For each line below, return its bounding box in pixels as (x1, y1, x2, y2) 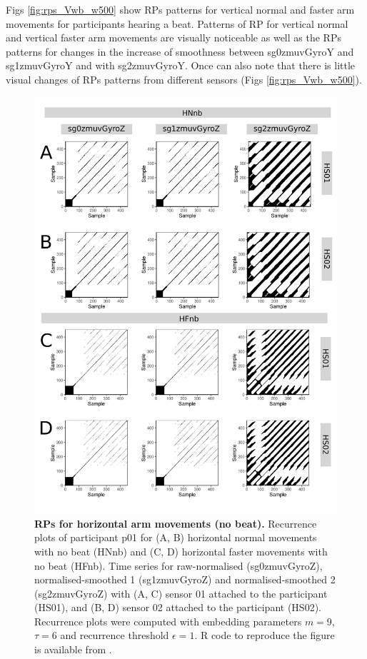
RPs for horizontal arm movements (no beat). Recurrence (34, 515, 317, 530)
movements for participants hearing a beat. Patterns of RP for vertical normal (6, 16, 348, 31)
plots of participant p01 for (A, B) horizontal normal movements (34, 530, 317, 545)
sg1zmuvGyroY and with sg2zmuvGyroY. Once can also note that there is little (6, 58, 356, 73)
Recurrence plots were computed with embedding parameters (34, 613, 302, 628)
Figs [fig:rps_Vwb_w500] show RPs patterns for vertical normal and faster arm (6, 2, 355, 16)
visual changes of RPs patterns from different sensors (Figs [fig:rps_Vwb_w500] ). (6, 71, 362, 86)
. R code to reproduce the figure (194, 628, 335, 643)
